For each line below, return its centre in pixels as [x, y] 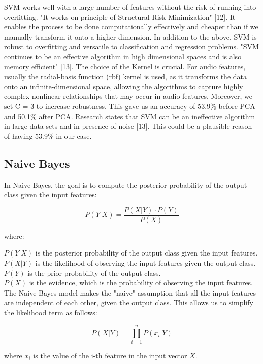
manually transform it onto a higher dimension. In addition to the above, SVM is [130, 36]
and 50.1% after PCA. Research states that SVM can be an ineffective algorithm [130, 116]
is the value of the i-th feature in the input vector [110, 355]
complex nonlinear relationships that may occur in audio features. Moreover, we [128, 96]
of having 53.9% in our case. [48, 136]
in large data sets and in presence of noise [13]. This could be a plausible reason [128, 126]
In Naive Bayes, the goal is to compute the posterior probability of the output [126, 184]
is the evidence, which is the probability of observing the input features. [141, 283]
